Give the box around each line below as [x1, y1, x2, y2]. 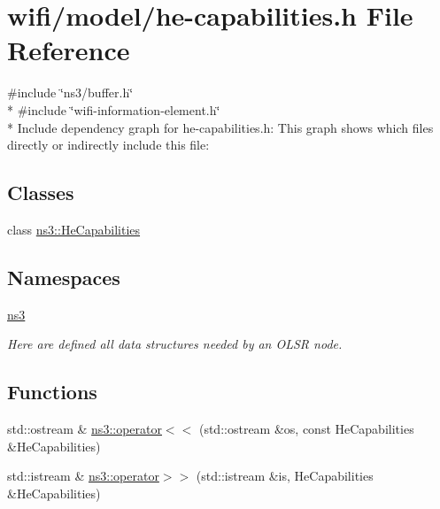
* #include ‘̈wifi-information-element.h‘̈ [7, 100, 220, 119]
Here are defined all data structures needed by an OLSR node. [7, 335, 343, 353]
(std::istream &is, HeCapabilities [196, 467, 374, 485]
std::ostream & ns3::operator [7, 420, 162, 438]
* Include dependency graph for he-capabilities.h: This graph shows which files [7, 118, 434, 136]
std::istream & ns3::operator [7, 467, 159, 485]
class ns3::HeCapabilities [7, 220, 141, 238]
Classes [7, 179, 74, 206]
